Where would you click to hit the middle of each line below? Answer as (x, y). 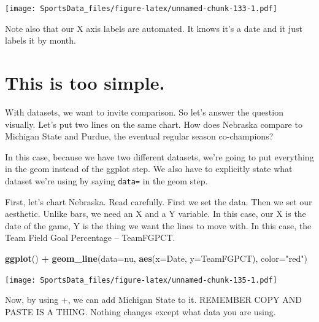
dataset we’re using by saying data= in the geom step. (106, 180)
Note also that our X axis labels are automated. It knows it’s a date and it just (154, 28)
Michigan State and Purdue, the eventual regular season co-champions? (139, 136)
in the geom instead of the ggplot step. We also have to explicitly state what (149, 169)
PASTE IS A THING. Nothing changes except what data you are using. (140, 311)
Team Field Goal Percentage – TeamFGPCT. (90, 238)
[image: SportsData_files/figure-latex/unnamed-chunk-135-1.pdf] (141, 280)
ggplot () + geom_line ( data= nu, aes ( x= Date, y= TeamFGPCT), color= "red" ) (156, 258)
